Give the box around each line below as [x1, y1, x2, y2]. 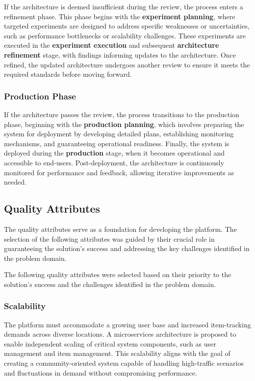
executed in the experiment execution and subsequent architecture [4, 40, 219, 50]
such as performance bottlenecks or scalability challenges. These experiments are [4, 30, 246, 40]
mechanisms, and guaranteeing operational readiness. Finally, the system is [4, 138, 229, 148]
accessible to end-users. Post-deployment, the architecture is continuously [4, 157, 224, 167]
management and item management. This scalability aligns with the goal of [4, 348, 230, 358]
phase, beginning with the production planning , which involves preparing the [4, 119, 244, 129]
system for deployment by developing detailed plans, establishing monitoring [4, 128, 234, 139]
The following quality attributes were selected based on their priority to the [4, 269, 231, 280]
